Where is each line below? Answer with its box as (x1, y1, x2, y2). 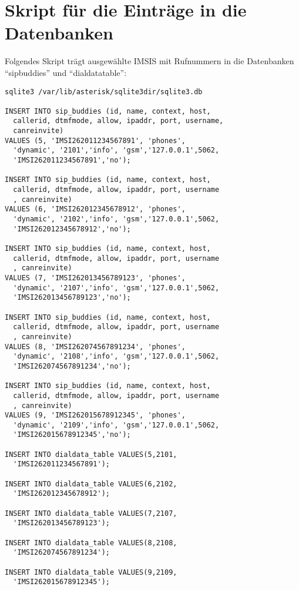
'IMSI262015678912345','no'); (13, 430, 131, 439)
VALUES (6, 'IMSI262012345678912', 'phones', (5, 205, 186, 214)
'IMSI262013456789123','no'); (13, 293, 131, 302)
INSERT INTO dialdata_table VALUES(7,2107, (5, 509, 177, 518)
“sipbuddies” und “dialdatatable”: (5, 66, 127, 78)
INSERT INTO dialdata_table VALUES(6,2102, (5, 479, 177, 488)
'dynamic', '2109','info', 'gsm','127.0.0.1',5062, (13, 420, 220, 429)
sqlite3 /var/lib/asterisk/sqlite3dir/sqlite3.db (5, 87, 203, 96)
